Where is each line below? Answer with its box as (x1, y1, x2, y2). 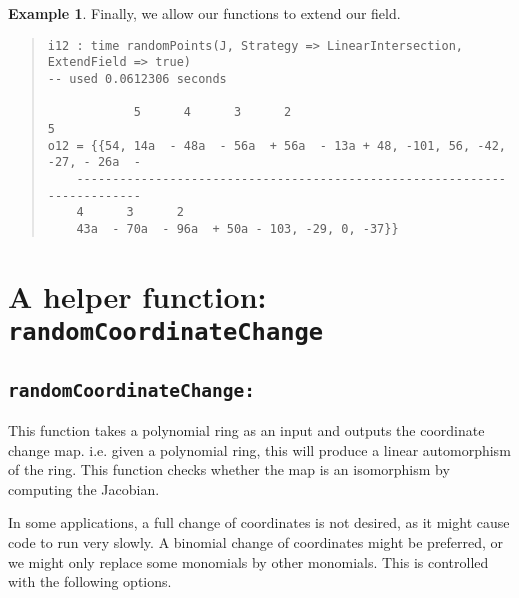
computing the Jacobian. (8, 478, 160, 499)
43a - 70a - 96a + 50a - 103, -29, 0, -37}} (76, 221, 399, 236)
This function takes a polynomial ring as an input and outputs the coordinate (8, 419, 485, 440)
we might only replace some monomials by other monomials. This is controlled (8, 551, 489, 572)
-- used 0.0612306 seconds (47, 71, 227, 86)
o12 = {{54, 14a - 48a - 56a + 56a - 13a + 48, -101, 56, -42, (47, 138, 506, 153)
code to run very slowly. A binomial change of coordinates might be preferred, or (8, 531, 504, 552)
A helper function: (8, 275, 267, 316)
